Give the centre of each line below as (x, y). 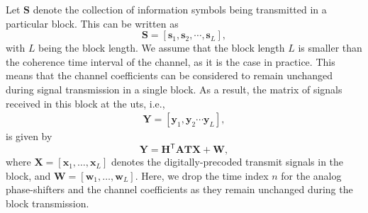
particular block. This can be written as (92, 23)
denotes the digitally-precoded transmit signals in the (227, 162)
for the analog (311, 175)
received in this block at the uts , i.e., (85, 103)
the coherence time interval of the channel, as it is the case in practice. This (171, 61)
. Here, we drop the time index (202, 175)
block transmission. (48, 203)
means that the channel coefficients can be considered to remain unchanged (169, 75)
